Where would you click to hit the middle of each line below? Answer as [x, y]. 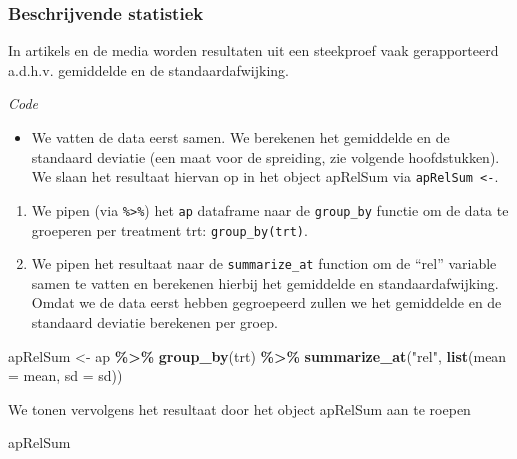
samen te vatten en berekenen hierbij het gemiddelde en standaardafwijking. [265, 282]
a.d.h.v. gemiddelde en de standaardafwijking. [148, 69]
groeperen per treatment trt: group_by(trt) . [169, 229]
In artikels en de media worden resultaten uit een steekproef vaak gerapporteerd [253, 50]
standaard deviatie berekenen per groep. [154, 322]
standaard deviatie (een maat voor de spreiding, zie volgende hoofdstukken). [265, 156]
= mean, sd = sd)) [65, 375]
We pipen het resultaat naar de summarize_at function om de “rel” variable [264, 263]
